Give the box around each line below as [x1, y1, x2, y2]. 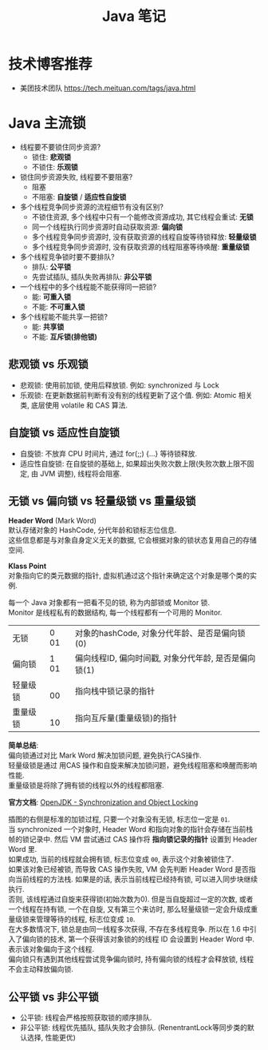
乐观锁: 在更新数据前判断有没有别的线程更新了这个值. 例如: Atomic [19, 390, 237, 400]
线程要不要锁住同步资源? [19, 141, 101, 152]
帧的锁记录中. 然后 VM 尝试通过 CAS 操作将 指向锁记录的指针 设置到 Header [8, 834, 258, 844]
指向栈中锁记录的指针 [74, 686, 156, 697]
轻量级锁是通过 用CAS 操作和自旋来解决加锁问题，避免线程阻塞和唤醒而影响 [8, 761, 258, 770]
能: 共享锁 [31, 321, 65, 332]
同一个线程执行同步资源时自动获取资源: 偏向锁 [31, 221, 183, 232]
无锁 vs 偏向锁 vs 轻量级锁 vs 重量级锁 [8, 494, 196, 507]
